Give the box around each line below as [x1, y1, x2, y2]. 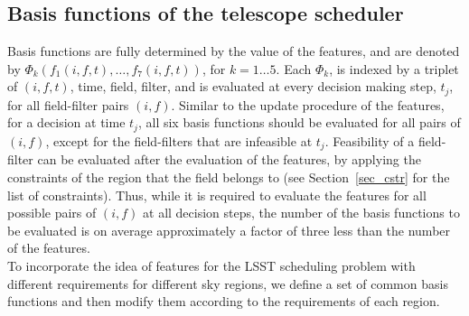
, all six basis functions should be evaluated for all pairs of [137, 113, 461, 132]
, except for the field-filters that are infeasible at [45, 131, 313, 150]
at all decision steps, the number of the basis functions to [143, 203, 460, 222]
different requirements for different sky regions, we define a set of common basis [7, 274, 448, 293]
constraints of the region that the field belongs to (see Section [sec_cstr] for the [7, 167, 450, 186]
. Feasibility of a [324, 131, 415, 150]
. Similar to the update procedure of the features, [171, 95, 445, 114]
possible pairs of [7, 203, 97, 222]
